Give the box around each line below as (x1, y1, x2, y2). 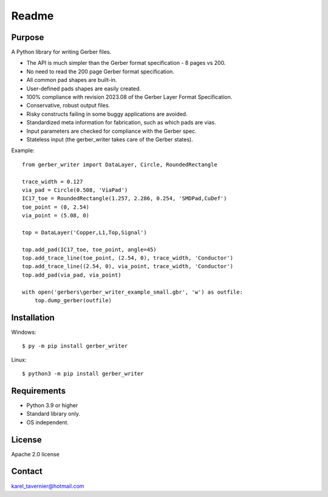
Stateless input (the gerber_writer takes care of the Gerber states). (26, 135, 194, 143)
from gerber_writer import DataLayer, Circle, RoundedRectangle (22, 161, 218, 168)
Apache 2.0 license (11, 450, 60, 458)
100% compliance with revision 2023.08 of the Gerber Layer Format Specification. (26, 93, 233, 101)
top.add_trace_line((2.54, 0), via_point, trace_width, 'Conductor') (22, 263, 234, 270)
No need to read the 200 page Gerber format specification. (26, 67, 174, 75)
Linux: (11, 356, 27, 363)
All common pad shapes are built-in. (26, 76, 117, 84)
